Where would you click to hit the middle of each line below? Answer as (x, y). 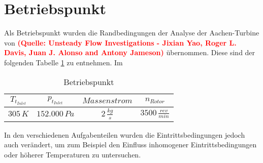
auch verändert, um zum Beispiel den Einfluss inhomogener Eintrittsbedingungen (130, 145)
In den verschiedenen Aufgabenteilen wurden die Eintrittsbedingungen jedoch (125, 134)
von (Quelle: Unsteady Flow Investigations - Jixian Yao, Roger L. (120, 42)
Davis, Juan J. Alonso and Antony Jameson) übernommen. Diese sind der (130, 52)
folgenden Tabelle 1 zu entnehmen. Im (63, 62)
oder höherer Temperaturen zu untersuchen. (73, 154)
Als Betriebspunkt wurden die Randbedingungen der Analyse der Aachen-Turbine (132, 33)
